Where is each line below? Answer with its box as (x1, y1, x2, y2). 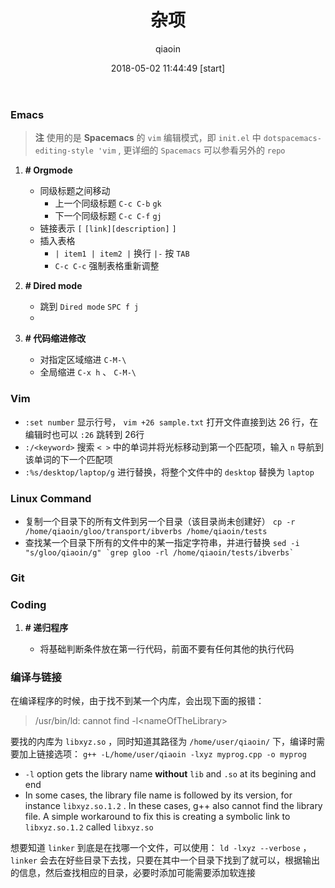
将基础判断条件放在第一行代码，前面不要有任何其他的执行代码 (39, 643, 295, 655)
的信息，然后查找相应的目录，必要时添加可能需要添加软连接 (10, 867, 256, 879)
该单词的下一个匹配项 (24, 453, 113, 465)
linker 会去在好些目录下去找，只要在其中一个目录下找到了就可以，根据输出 (10, 854, 320, 866)
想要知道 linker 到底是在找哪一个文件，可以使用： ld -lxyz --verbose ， (10, 842, 312, 854)
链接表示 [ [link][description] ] (39, 222, 177, 235)
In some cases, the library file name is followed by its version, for (24, 789, 293, 801)
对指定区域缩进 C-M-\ (39, 354, 127, 366)
